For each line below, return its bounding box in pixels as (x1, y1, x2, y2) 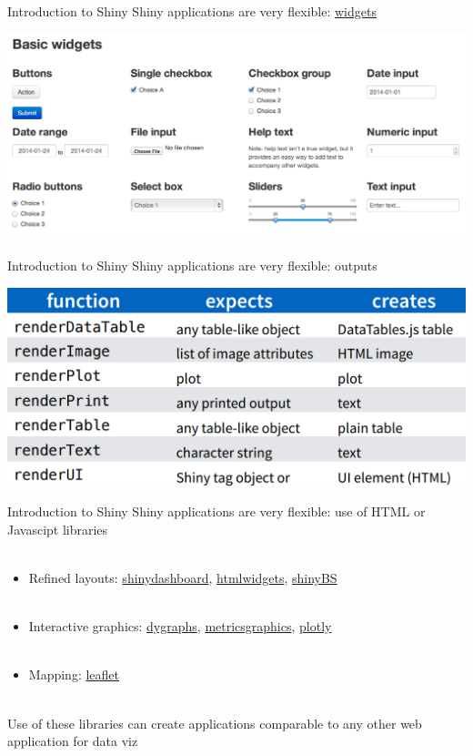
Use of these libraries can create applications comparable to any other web (7, 713, 422, 732)
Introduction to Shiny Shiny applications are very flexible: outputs (7, 256, 377, 275)
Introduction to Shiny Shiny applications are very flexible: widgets (7, 2, 377, 20)
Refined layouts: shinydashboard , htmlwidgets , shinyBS (28, 568, 337, 587)
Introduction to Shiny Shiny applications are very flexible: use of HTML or (7, 502, 426, 521)
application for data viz (7, 731, 138, 751)
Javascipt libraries (7, 519, 108, 538)
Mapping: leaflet (28, 665, 119, 684)
